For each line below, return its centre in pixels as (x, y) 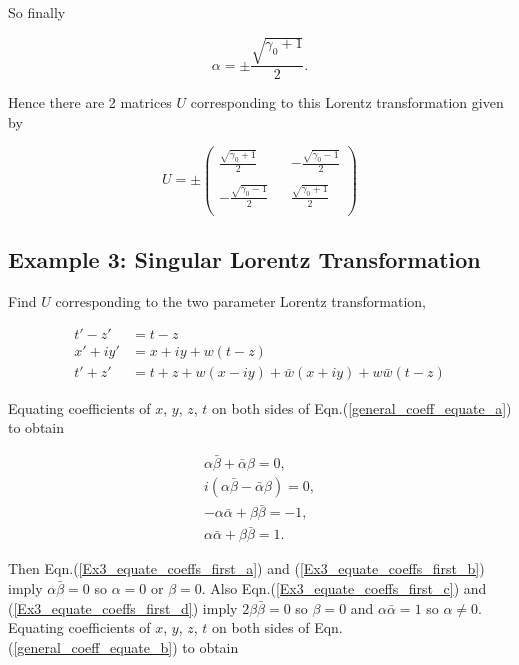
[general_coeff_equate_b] (93, 646)
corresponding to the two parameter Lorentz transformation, (240, 300)
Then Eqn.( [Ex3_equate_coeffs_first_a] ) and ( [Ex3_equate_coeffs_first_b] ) (246, 568)
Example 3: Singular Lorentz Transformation (244, 259)
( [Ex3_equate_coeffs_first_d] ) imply (123, 607)
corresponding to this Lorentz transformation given (347, 102)
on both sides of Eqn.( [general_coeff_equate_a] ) (362, 407)
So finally (37, 12)
